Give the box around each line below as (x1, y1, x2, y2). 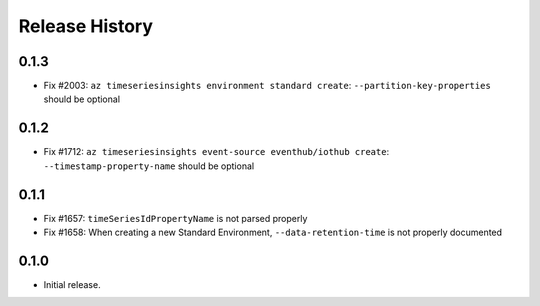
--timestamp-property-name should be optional (43, 160, 255, 172)
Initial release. (43, 278, 101, 290)
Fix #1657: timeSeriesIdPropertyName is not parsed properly (43, 212, 308, 224)
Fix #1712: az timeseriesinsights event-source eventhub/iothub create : (43, 146, 390, 158)
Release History (18, 15, 154, 37)
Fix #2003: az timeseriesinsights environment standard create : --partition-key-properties (43, 80, 492, 92)
